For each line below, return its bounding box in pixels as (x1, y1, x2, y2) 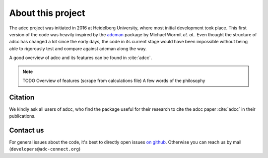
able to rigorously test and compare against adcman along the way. (9, 45, 147, 52)
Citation (9, 93, 35, 101)
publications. (9, 113, 36, 119)
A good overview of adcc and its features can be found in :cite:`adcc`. (9, 55, 152, 61)
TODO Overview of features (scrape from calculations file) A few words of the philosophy (22, 78, 205, 83)
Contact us (9, 126, 44, 134)
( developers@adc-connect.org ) (9, 146, 81, 152)
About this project (9, 7, 85, 18)
